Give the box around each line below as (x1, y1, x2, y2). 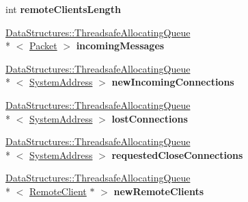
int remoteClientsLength (5, 2, 121, 16)
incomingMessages (76, 38, 165, 53)
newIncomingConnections (111, 75, 234, 89)
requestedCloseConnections (111, 147, 243, 162)
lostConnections (111, 111, 188, 125)
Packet (29, 38, 57, 53)
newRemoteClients (113, 184, 204, 198)
